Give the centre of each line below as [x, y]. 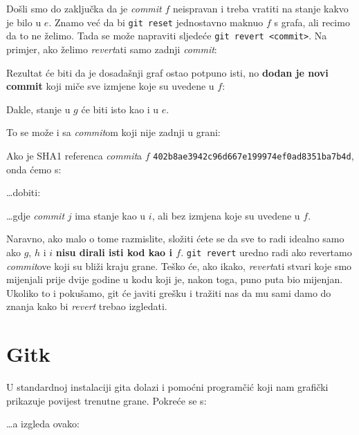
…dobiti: [24, 192]
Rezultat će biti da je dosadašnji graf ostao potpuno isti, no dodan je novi [167, 72]
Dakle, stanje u [38, 109]
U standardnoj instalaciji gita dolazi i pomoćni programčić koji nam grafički [167, 387]
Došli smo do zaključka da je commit [84, 8]
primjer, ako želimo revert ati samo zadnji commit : [112, 49]
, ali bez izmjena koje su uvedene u [226, 215]
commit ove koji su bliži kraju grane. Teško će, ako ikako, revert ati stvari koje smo [179, 265]
